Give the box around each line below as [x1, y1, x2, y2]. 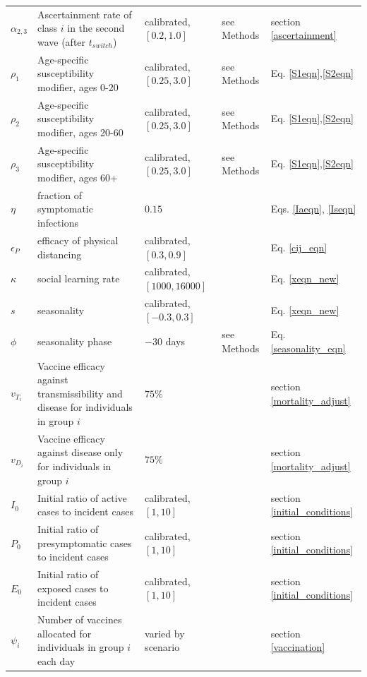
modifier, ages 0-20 [37, 79, 119, 94]
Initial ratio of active [37, 490, 127, 505]
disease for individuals [37, 400, 133, 414]
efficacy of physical [37, 232, 119, 247]
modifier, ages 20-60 [37, 125, 124, 139]
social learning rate [37, 271, 120, 286]
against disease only [37, 445, 124, 460]
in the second [67, 20, 125, 35]
